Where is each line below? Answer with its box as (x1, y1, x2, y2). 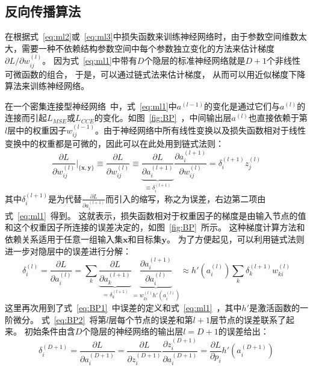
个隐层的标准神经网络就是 (144, 54, 246, 67)
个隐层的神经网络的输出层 (82, 325, 184, 338)
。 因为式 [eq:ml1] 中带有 (42, 54, 137, 67)
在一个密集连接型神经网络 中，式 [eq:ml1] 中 (5, 99, 177, 112)
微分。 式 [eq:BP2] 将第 (13, 313, 107, 325)
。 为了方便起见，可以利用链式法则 (167, 233, 305, 245)
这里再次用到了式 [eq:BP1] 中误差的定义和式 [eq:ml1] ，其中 (5, 301, 242, 314)
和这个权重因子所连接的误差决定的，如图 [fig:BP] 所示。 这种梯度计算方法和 (5, 221, 305, 233)
